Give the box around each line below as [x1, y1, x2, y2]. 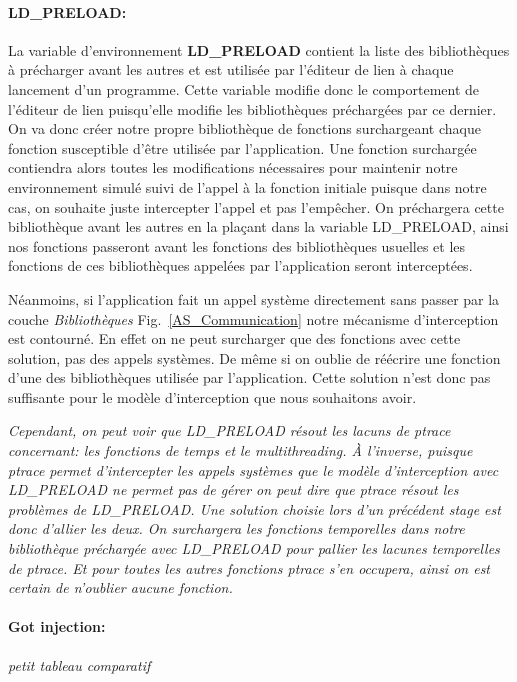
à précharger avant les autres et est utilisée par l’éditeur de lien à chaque [8, 59, 454, 80]
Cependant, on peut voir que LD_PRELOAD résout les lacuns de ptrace [8, 420, 451, 441]
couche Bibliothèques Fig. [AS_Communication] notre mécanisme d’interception [8, 308, 499, 329]
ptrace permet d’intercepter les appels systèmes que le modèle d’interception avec [8, 459, 499, 480]
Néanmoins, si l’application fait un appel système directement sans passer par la [8, 288, 500, 309]
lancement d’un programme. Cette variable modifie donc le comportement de [8, 78, 480, 99]
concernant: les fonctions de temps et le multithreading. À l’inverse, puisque [8, 440, 473, 461]
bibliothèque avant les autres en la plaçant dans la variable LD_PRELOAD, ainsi [8, 216, 509, 237]
